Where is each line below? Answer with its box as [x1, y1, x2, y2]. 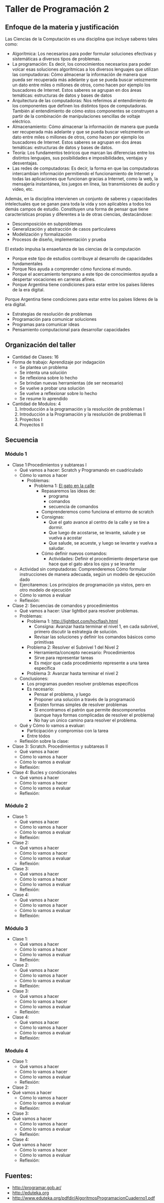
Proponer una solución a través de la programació [34, 696, 135, 702]
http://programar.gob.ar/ [12, 1185, 62, 1191]
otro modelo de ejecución [19, 587, 71, 593]
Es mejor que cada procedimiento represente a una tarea [34, 660, 149, 666]
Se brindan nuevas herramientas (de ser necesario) [19, 380, 123, 386]
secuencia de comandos [48, 503, 99, 509]
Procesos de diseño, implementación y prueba [12, 236, 106, 242]
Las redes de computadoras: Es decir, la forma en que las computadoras [12, 165, 159, 171]
